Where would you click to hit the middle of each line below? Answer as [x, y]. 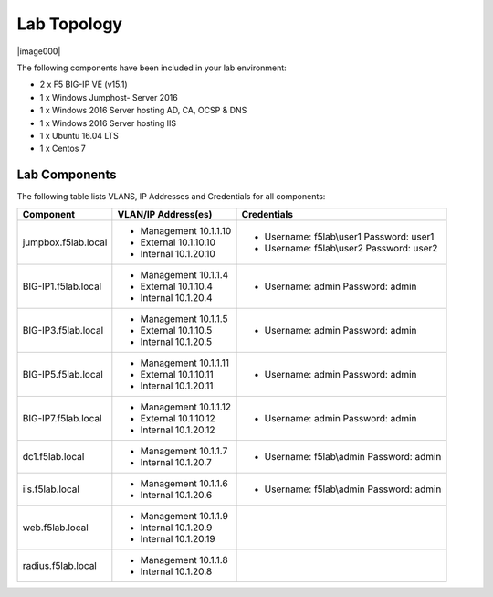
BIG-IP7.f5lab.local [62, 418]
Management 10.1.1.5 [184, 318]
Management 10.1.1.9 [184, 516]
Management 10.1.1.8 [184, 560]
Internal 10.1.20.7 [176, 462]
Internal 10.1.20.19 [178, 538]
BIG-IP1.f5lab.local [62, 286]
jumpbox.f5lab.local [65, 242]
